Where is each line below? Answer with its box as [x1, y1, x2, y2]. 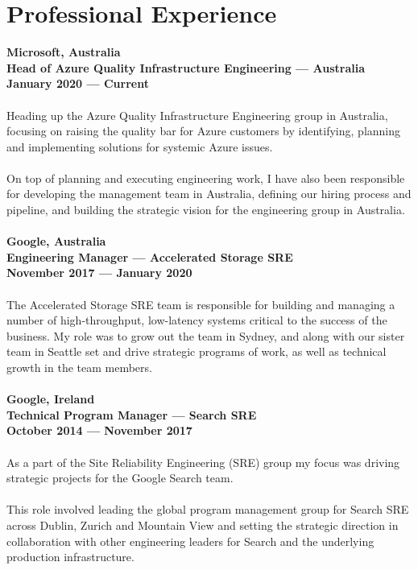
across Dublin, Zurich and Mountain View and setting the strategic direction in [6, 516, 399, 533]
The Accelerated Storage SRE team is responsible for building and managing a [6, 295, 395, 312]
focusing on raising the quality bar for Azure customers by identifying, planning [6, 122, 401, 139]
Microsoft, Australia [6, 43, 121, 60]
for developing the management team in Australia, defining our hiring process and [6, 185, 412, 202]
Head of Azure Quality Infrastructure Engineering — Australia [6, 59, 366, 76]
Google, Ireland [6, 390, 95, 407]
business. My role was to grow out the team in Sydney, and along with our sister [6, 327, 405, 344]
